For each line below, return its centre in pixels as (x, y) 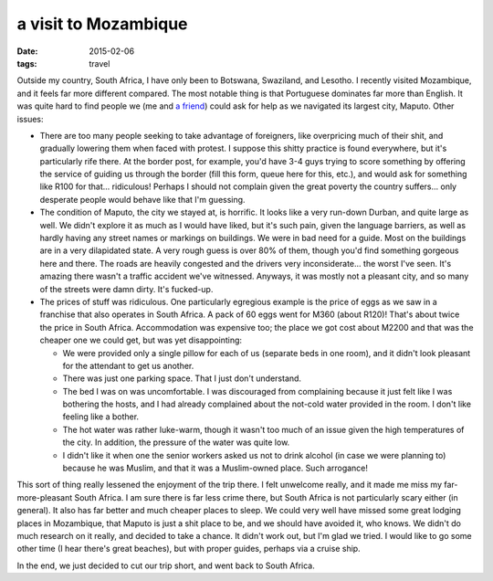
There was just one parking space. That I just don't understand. (182, 378)
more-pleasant (45, 497)
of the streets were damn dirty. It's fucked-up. (126, 289)
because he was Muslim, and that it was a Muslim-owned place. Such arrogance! (215, 468)
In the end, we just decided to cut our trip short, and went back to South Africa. (166, 565)
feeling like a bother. (101, 417)
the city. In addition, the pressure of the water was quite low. (176, 442)
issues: (31, 119)
